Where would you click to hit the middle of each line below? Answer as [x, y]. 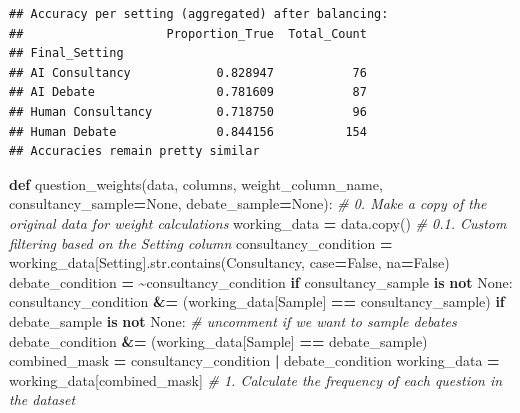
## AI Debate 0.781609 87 [188, 92]
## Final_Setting [66, 53]
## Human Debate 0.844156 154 [188, 131]
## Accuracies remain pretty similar [134, 151]
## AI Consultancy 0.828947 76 [188, 72]
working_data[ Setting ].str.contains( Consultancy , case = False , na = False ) [229, 262]
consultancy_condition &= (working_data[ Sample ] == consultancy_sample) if [257, 301]
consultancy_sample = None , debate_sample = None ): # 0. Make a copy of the [248, 203]
